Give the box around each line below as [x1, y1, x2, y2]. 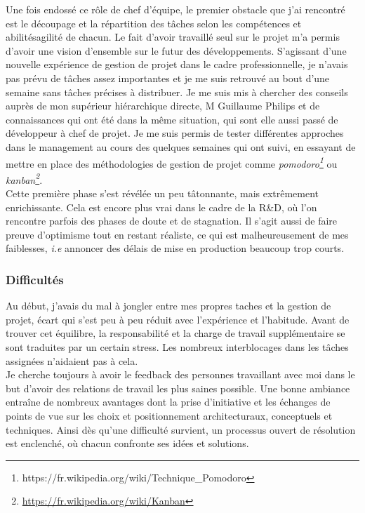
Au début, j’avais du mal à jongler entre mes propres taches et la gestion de [6, 298, 331, 313]
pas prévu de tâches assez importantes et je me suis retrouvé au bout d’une [6, 70, 330, 85]
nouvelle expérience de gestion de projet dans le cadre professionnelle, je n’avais [6, 57, 348, 72]
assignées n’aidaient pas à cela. [6, 353, 138, 368]
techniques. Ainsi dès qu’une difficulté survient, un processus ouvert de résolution [6, 422, 356, 437]
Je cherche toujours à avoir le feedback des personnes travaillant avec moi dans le [6, 367, 355, 382]
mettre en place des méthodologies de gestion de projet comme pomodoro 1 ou [6, 154, 338, 171]
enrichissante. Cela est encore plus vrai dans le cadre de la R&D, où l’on [6, 199, 317, 214]
